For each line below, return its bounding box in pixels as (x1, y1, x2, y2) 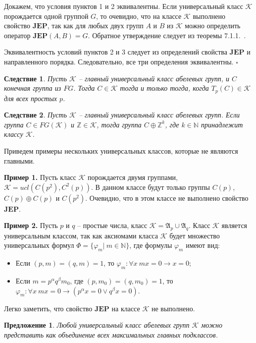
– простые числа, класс (77, 220, 148, 230)
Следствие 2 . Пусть (4, 110, 67, 120)
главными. (4, 155, 35, 166)
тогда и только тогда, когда (120, 83, 209, 93)
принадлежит (201, 119, 243, 129)
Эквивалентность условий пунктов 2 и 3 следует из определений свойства (4, 47, 227, 57)
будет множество (169, 230, 220, 240)
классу (4, 129, 23, 139)
